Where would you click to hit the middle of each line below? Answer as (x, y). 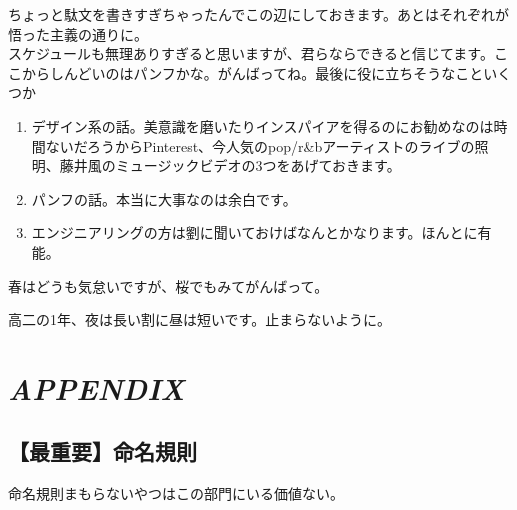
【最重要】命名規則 (102, 451)
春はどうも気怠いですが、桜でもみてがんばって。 (168, 285)
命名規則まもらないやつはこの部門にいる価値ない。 (176, 493)
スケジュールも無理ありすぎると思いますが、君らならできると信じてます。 (251, 53)
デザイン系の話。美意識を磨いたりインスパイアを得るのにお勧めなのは (262, 125)
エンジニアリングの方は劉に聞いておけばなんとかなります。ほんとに (254, 232)
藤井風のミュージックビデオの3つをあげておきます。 (230, 165)
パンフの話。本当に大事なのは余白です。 (164, 198)
